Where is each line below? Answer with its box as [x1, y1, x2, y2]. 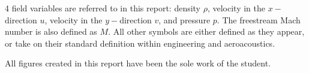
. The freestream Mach [217, 13, 301, 26]
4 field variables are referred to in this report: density [5, 2, 201, 14]
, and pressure [158, 13, 211, 26]
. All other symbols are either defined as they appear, [108, 25, 305, 38]
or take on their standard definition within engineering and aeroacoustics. [5, 36, 275, 49]
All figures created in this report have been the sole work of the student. [5, 57, 271, 69]
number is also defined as [5, 25, 97, 38]
